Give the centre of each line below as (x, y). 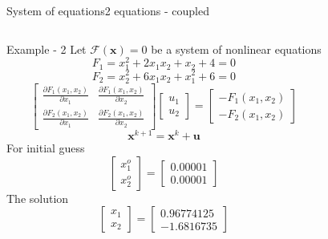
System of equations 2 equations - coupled (108, 10)
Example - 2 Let (47, 49)
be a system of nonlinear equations (236, 49)
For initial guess (46, 147)
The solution (38, 198)
